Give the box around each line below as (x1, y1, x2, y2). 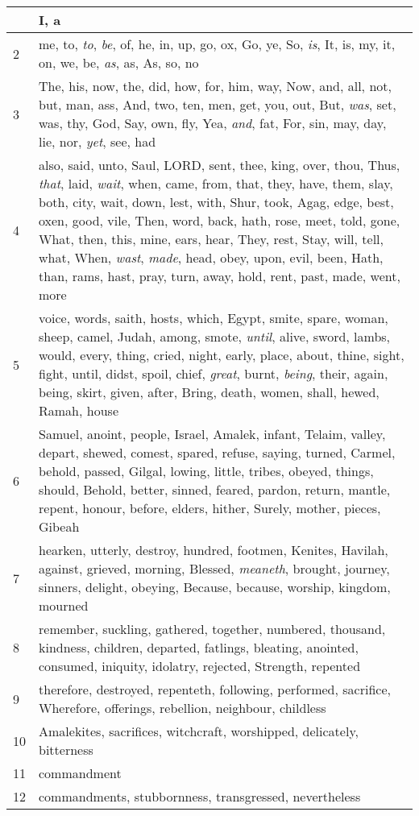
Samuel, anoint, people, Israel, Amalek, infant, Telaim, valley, (39, 425, 386, 443)
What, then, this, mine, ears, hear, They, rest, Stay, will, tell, (39, 230, 384, 248)
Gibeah (39, 517, 80, 536)
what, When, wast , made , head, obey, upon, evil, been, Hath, (39, 248, 384, 267)
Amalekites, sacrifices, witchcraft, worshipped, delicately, (39, 722, 359, 740)
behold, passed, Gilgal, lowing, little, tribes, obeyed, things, (39, 462, 374, 480)
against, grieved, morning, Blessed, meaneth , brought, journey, (39, 559, 390, 578)
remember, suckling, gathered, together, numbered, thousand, (39, 619, 386, 638)
